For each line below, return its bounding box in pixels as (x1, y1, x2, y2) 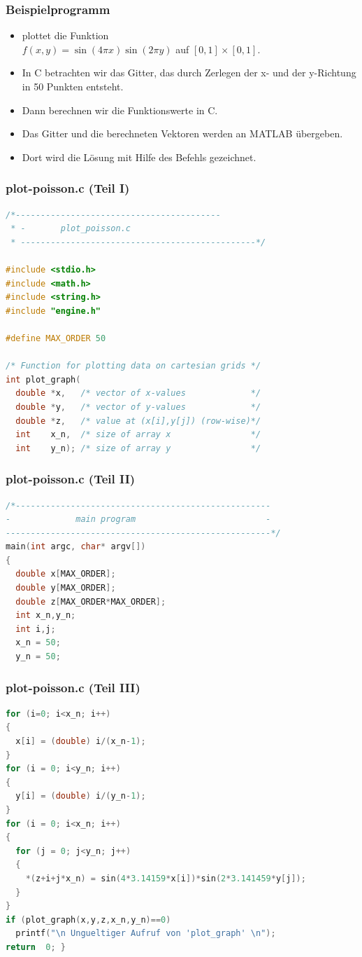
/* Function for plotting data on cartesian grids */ (6, 361, 261, 371)
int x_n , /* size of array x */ (15, 429, 261, 440)
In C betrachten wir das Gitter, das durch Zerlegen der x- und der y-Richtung (22, 65, 356, 80)
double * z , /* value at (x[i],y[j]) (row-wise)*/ (15, 415, 261, 426)
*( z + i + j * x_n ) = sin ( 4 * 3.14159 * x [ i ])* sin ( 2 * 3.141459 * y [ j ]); (25, 873, 306, 883)
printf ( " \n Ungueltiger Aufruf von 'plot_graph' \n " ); (15, 928, 276, 939)
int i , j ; (15, 624, 56, 634)
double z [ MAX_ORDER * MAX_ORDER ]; (15, 596, 166, 607)
